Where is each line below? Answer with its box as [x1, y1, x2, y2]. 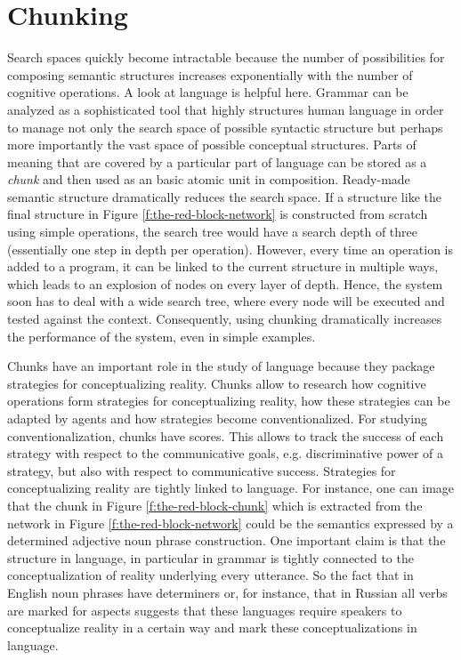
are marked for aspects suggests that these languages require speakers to [7, 600, 402, 619]
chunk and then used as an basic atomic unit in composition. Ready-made [7, 170, 410, 189]
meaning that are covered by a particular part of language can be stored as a [7, 152, 427, 171]
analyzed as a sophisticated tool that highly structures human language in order [7, 100, 444, 118]
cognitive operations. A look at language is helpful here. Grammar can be [7, 83, 408, 101]
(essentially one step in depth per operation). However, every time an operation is [7, 239, 453, 258]
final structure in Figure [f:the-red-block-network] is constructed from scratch [7, 205, 428, 223]
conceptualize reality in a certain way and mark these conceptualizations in [7, 618, 417, 637]
